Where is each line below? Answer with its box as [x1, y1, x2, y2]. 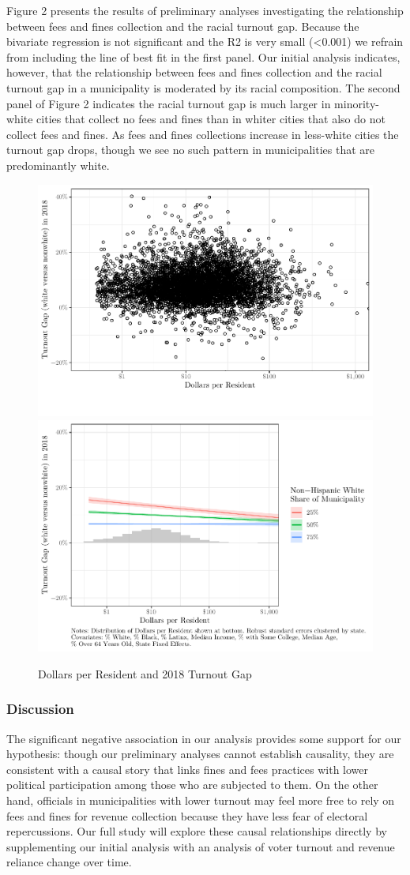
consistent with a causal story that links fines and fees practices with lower [6, 760, 369, 777]
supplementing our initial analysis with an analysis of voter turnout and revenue [6, 838, 395, 854]
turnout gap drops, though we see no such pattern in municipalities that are [6, 141, 374, 158]
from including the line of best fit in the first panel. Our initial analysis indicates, [6, 48, 401, 65]
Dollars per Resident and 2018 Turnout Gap [38, 665, 252, 682]
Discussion [6, 699, 74, 719]
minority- [334, 95, 379, 111]
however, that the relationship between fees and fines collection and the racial [6, 64, 382, 81]
